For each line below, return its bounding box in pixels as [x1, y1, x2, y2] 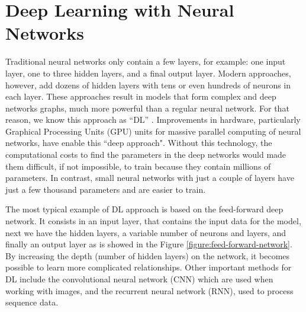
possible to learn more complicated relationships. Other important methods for [5, 261, 292, 273]
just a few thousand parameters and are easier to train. [5, 183, 206, 195]
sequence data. [5, 296, 59, 308]
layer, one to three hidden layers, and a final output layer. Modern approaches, [5, 66, 291, 79]
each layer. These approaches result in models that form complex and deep [5, 90, 276, 103]
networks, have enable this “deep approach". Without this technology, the [5, 136, 272, 149]
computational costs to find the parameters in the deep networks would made [5, 148, 286, 161]
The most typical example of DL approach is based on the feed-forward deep [5, 203, 284, 215]
